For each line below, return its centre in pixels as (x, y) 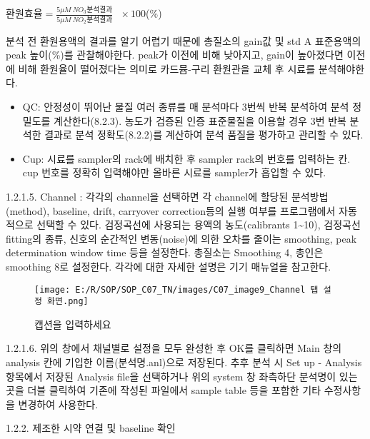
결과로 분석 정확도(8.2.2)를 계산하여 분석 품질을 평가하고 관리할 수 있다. (204, 135)
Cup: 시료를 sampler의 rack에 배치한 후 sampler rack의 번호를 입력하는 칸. (186, 158)
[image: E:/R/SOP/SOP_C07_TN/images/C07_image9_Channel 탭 (176, 289)
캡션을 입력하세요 (73, 324)
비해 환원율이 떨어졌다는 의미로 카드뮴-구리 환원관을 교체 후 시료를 (167, 68)
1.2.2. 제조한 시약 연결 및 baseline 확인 (91, 428)
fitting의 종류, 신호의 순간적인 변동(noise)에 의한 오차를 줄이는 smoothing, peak (181, 238)
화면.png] (68, 302)
